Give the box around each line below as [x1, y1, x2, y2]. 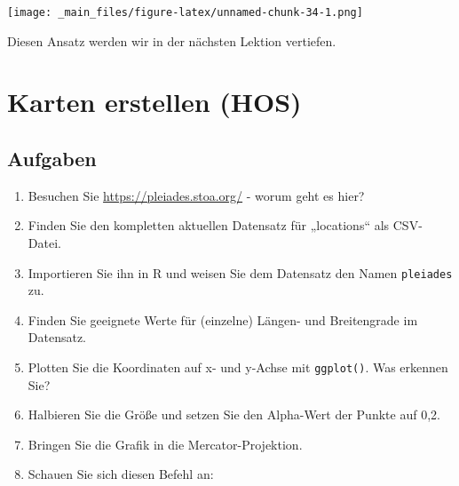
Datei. [28, 234, 61, 252]
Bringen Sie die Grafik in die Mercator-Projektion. [28, 434, 303, 453]
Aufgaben [7, 145, 97, 172]
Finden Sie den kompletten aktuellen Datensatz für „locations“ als [28, 216, 390, 235]
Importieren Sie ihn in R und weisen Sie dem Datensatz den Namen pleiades [28, 263, 453, 282]
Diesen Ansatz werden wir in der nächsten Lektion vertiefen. [7, 31, 336, 50]
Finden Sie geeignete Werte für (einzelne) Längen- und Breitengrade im [28, 310, 418, 329]
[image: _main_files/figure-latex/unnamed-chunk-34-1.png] [7, 6, 363, 19]
